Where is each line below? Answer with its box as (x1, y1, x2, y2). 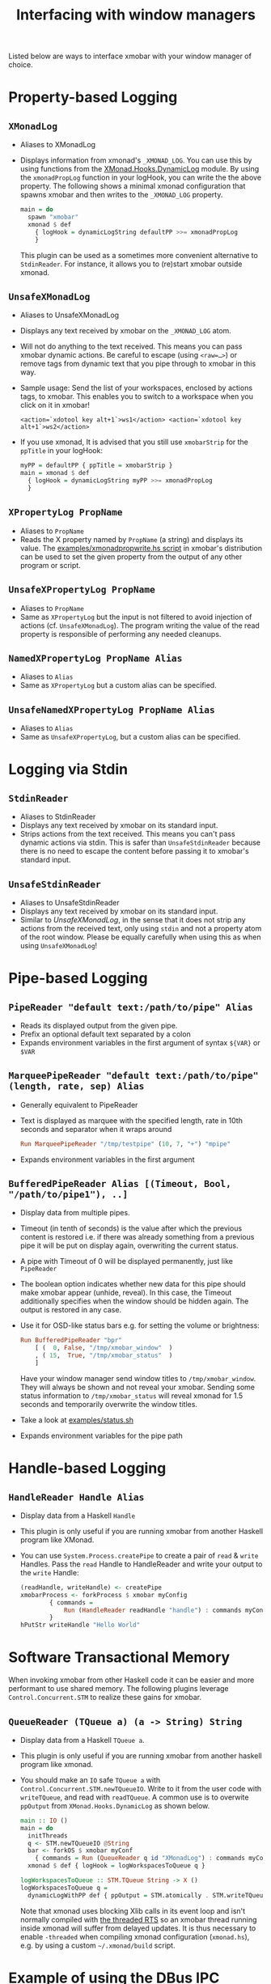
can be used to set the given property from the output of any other (19, 552, 243, 562)
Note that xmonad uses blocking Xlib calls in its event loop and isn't (19, 1906, 246, 1915)
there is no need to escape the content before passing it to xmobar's (19, 846, 249, 856)
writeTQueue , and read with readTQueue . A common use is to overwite (19, 1792, 249, 1802)
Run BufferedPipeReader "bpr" (19, 1337, 123, 1345)
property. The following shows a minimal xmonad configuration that (19, 181, 246, 191)
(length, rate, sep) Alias (8, 1080, 145, 1092)
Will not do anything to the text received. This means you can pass (19, 341, 243, 351)
